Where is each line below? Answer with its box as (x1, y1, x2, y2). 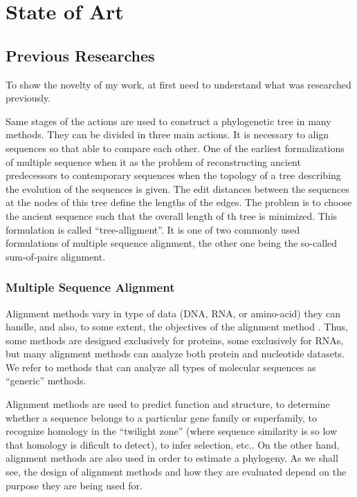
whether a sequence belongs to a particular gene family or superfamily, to (6, 410, 317, 424)
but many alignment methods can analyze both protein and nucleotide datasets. (6, 346, 345, 361)
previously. (6, 91, 51, 105)
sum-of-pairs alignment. (6, 249, 106, 263)
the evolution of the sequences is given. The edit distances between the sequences (6, 181, 349, 196)
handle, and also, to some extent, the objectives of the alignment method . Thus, (6, 319, 348, 334)
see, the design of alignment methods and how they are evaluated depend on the (6, 465, 347, 479)
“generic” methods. (6, 373, 86, 388)
